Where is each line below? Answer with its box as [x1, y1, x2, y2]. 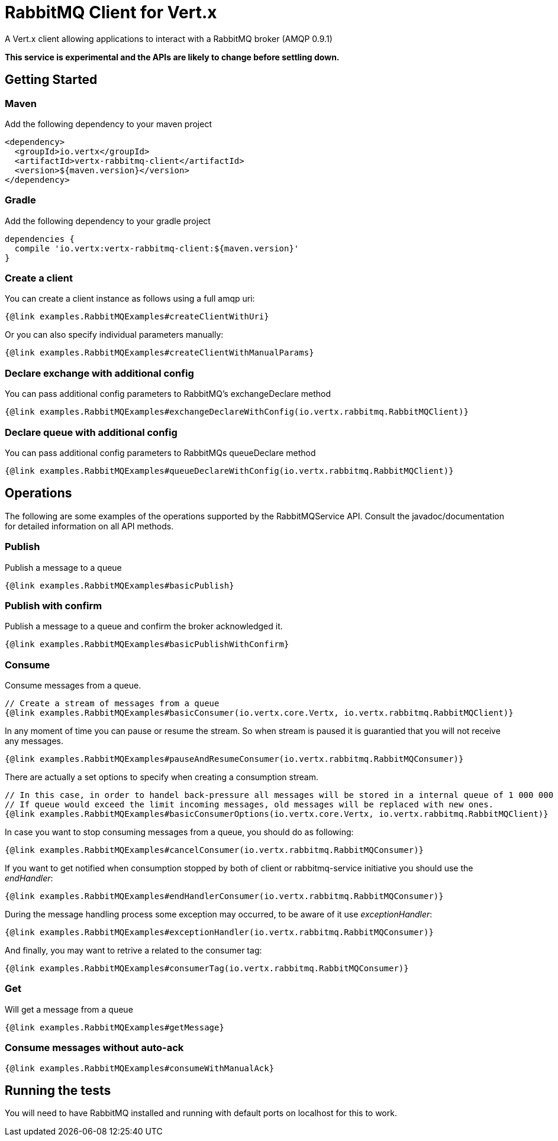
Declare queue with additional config [5, 426, 178, 438]
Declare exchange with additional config [5, 367, 194, 379]
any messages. [5, 736, 63, 746]
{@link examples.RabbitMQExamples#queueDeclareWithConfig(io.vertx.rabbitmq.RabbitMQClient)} [5, 466, 454, 476]
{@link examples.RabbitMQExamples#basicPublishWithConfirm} [5, 639, 289, 649]
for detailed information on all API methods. [5, 521, 174, 531]
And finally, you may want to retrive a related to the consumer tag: [5, 945, 262, 956]
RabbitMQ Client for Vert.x [5, 2, 217, 22]
